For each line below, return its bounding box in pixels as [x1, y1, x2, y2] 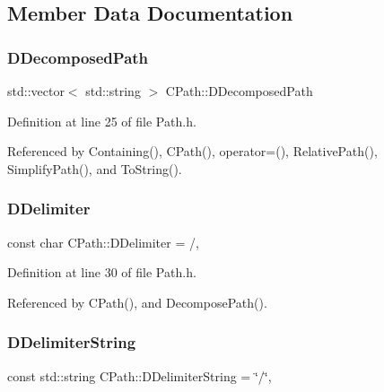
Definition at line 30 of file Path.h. [7, 263, 196, 282]
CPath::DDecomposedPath [165, 82, 313, 100]
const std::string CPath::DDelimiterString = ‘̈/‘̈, [7, 366, 272, 385]
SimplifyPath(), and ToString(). [7, 159, 182, 178]
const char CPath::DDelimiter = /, [7, 232, 199, 251]
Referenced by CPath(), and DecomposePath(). [7, 292, 267, 311]
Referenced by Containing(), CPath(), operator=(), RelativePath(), [7, 142, 378, 161]
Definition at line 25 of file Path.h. [7, 111, 196, 130]
